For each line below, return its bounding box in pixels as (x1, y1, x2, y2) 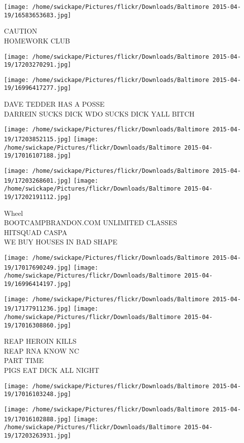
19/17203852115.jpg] (4, 135, 72, 143)
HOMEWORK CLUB (4, 35, 70, 45)
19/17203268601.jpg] (4, 177, 72, 184)
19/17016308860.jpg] (4, 322, 72, 329)
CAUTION (4, 26, 38, 36)
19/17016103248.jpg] (4, 391, 72, 398)
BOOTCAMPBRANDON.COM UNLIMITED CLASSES (4, 217, 177, 228)
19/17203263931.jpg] (4, 432, 72, 439)
